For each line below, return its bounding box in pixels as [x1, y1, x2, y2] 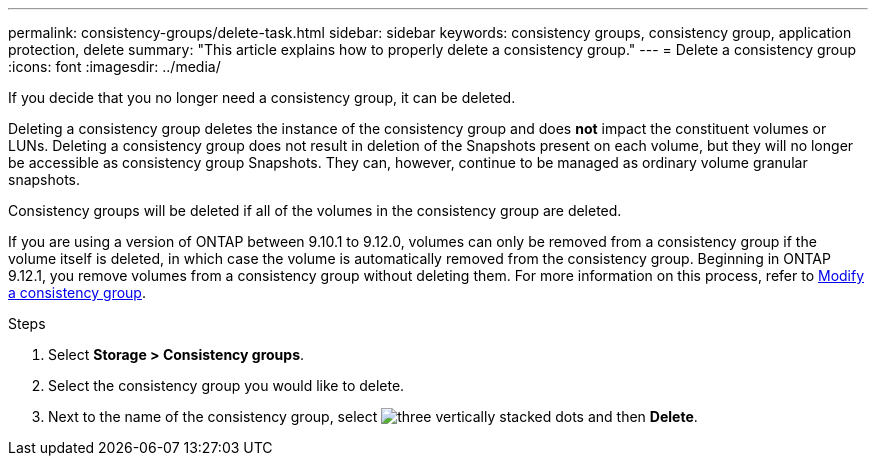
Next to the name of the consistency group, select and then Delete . [48, 408, 698, 425]
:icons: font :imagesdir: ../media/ [8, 58, 221, 75]
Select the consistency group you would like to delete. [48, 377, 405, 394]
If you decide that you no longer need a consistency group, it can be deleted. [8, 89, 516, 106]
